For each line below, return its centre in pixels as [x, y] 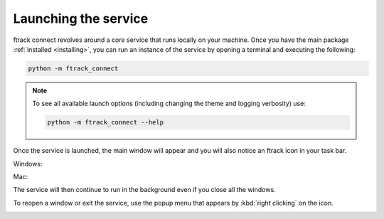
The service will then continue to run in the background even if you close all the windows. [145, 190]
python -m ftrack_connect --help [105, 122]
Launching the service [81, 18]
